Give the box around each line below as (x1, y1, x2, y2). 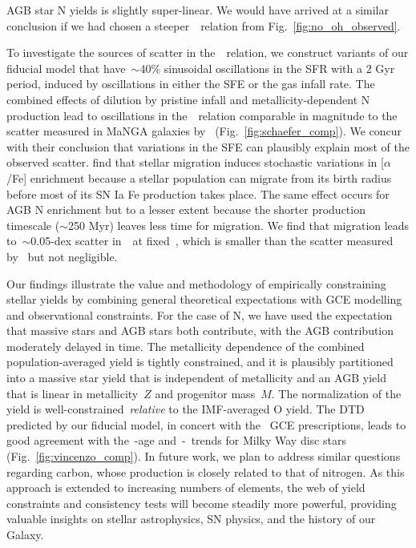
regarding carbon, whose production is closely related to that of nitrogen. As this (6, 463, 405, 480)
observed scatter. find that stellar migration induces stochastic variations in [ (6, 154, 384, 171)
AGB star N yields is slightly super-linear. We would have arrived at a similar (6, 2, 389, 18)
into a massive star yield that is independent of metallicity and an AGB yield (6, 369, 386, 386)
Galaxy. (6, 526, 44, 542)
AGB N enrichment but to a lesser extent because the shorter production (6, 201, 366, 218)
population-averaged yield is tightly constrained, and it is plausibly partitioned (6, 353, 394, 370)
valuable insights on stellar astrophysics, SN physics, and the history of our (6, 510, 376, 527)
